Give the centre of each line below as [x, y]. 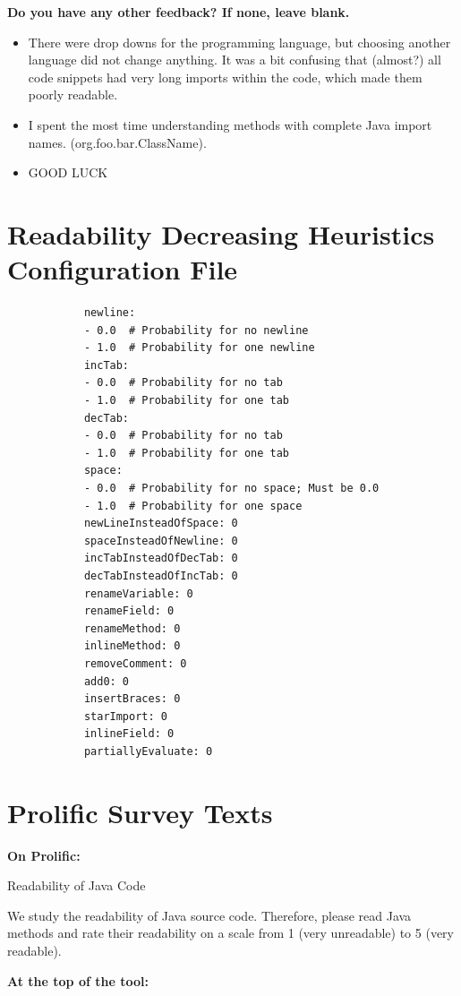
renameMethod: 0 [132, 628]
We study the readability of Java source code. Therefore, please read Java [209, 915]
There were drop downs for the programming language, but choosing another [239, 42]
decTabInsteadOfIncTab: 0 [161, 575]
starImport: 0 [125, 716]
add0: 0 [107, 681]
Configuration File [123, 269]
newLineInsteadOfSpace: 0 [161, 524]
